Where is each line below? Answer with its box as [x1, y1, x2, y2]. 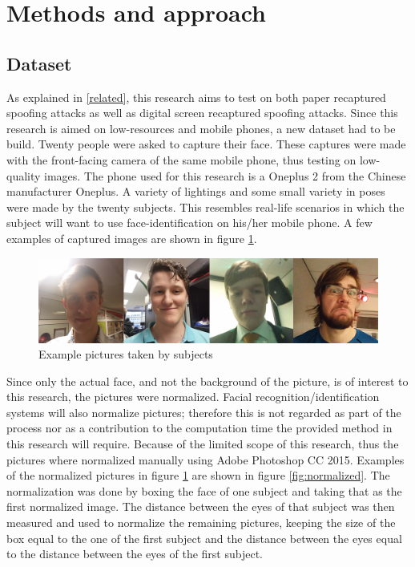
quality [6, 167, 41, 184]
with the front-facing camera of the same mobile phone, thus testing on [6, 151, 357, 168]
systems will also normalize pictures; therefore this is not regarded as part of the [6, 403, 401, 420]
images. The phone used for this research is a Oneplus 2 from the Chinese [44, 167, 406, 184]
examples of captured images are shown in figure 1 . [6, 229, 257, 246]
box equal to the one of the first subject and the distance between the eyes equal [6, 529, 402, 546]
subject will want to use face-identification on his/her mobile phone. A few [6, 214, 373, 231]
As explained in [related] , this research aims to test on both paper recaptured [6, 88, 386, 105]
